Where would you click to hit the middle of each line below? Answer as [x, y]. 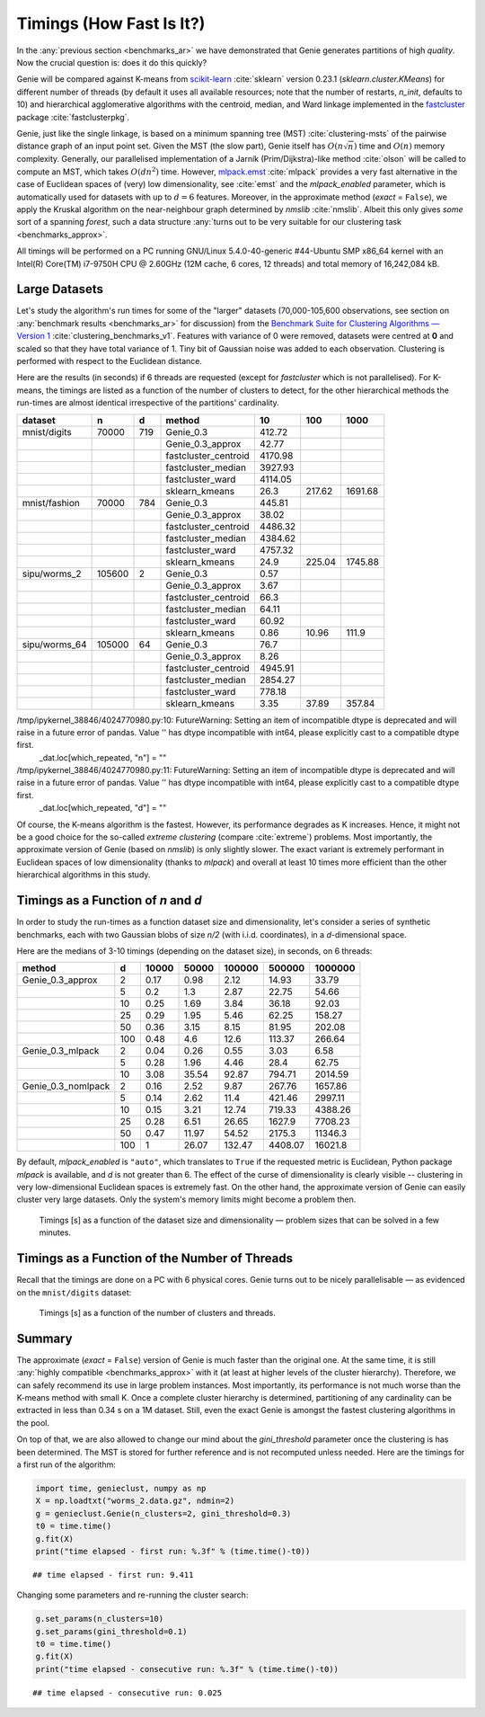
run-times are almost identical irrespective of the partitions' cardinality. [148, 403]
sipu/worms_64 [54, 645]
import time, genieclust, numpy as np [121, 1488]
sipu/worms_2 [52, 574]
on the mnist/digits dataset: [74, 1292]
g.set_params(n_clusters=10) [100, 1619]
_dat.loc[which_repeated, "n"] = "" [103, 757]
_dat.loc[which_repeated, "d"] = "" [103, 808]
